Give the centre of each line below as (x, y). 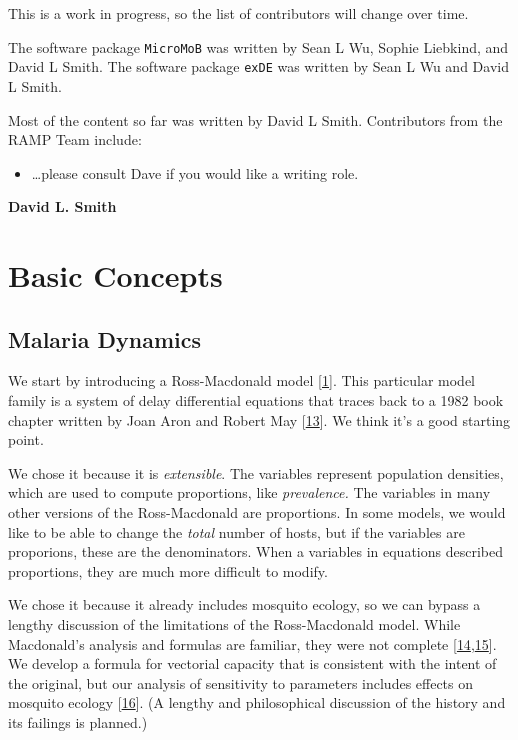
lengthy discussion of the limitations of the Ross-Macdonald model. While (234, 623)
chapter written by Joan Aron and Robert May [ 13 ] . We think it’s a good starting (259, 419)
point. (26, 439)
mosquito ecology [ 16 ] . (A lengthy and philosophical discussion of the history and (257, 702)
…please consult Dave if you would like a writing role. (195, 172)
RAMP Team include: (75, 139)
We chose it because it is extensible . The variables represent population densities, (256, 472)
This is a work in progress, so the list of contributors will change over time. (238, 13)
